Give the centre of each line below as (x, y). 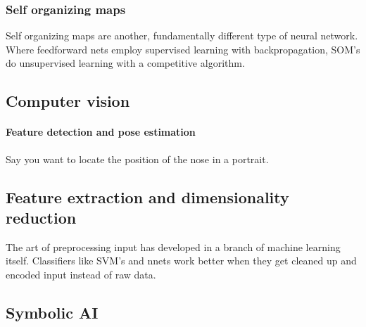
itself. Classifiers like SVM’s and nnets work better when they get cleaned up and (181, 261)
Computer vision (68, 101)
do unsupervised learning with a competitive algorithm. (125, 63)
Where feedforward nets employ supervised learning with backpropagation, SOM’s (183, 49)
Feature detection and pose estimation (101, 132)
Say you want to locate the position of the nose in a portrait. (137, 159)
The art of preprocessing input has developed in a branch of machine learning (173, 246)
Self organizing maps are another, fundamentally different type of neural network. (182, 36)
